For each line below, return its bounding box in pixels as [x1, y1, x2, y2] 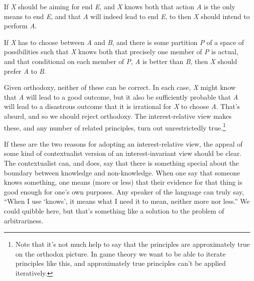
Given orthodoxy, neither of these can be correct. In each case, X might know [4, 82, 236, 92]
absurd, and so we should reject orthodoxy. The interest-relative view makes [4, 110, 232, 121]
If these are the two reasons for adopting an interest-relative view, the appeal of [4, 138, 243, 149]
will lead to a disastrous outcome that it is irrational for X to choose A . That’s [4, 101, 240, 111]
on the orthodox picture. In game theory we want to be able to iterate [15, 248, 226, 259]
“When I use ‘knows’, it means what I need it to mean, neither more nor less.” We [4, 196, 250, 206]
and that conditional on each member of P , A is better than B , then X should [4, 56, 237, 66]
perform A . [4, 21, 37, 31]
